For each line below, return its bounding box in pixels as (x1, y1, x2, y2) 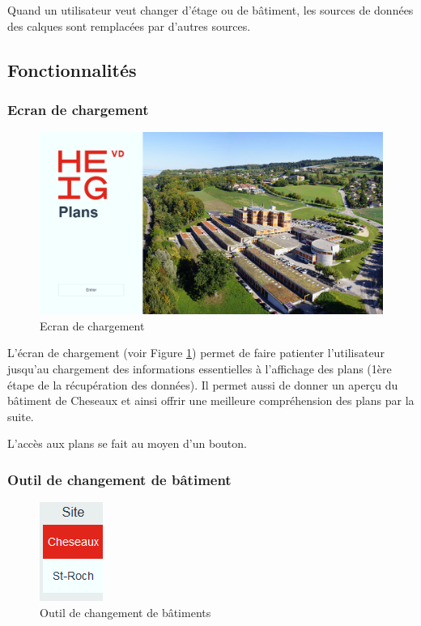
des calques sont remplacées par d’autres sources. (7, 17, 251, 34)
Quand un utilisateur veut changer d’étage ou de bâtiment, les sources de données (7, 2, 414, 18)
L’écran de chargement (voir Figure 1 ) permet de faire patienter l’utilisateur (7, 344, 385, 361)
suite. (7, 407, 34, 424)
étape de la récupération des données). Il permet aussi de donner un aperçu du (7, 376, 398, 393)
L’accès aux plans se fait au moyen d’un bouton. (7, 435, 247, 452)
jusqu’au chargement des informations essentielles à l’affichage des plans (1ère (7, 360, 392, 377)
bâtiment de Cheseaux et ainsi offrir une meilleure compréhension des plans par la (7, 392, 415, 409)
